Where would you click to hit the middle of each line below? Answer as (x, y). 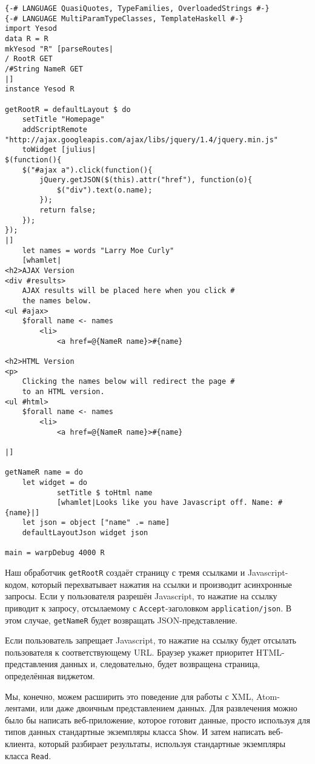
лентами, (21, 708)
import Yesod (31, 29)
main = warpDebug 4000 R (55, 553)
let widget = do (55, 482)
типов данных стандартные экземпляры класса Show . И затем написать (135, 732)
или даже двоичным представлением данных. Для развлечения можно (169, 708)
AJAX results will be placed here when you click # (128, 291)
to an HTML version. (63, 391)
